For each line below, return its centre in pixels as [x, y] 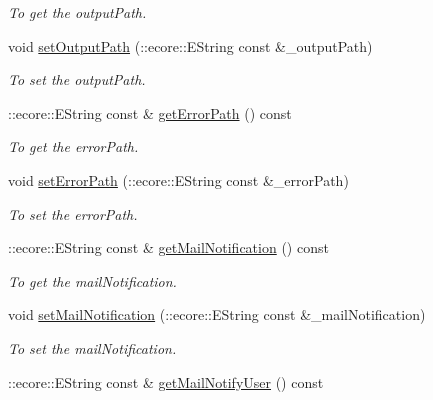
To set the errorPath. [73, 213]
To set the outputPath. [77, 79]
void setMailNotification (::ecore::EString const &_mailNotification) [217, 314]
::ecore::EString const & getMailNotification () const [168, 247]
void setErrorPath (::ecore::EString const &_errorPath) [178, 179]
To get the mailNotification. [92, 280]
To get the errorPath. [73, 146]
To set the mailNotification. [92, 347]
